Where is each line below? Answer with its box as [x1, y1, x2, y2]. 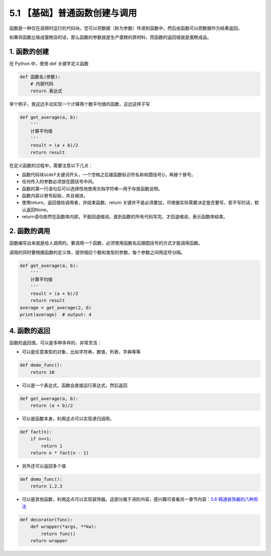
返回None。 [26, 206, 51, 213]
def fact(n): [20, 429, 52, 435]
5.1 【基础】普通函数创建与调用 [9, 8, 138, 19]
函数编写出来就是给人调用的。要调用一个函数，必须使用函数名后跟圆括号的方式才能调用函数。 [9, 240, 203, 246]
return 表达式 [30, 88, 63, 94]
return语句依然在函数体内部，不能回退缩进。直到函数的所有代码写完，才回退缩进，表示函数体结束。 [22, 214, 228, 220]
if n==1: [30, 436, 52, 442]
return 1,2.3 [30, 483, 63, 489]
